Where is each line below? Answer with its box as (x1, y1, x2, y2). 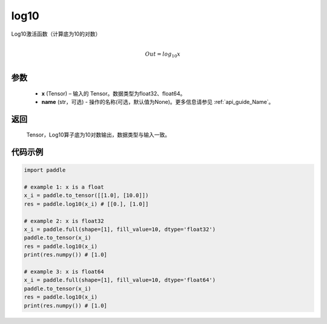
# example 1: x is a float (24, 184, 104, 190)
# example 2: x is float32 (24, 218, 104, 224)
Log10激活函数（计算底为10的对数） (11, 30, 101, 37)
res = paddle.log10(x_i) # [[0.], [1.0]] (24, 200, 149, 207)
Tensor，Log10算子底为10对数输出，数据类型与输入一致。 (26, 131, 171, 138)
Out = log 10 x (145, 50, 181, 59)
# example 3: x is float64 (24, 268, 104, 275)
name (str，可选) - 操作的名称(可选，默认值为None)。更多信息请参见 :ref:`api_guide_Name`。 (41, 98, 274, 105)
